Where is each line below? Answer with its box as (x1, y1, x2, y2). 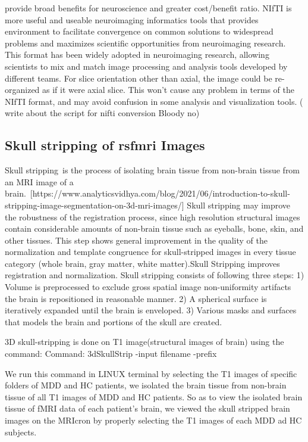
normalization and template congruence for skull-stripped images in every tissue (5, 245, 296, 258)
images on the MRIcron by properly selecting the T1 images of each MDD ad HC (5, 414, 302, 427)
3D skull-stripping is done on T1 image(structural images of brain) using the (5, 335, 284, 348)
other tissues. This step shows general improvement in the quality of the (5, 234, 268, 246)
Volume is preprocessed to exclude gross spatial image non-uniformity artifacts (5, 281, 291, 293)
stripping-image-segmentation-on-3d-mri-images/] (5, 198, 184, 211)
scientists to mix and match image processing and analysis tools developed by (5, 60, 288, 72)
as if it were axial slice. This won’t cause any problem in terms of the (42, 83, 294, 96)
